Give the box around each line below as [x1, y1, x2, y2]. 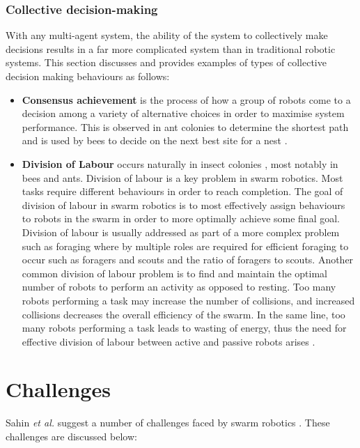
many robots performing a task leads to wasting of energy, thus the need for [22, 320, 347, 335]
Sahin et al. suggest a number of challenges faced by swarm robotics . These [6, 415, 330, 430]
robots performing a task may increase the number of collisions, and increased [22, 293, 355, 307]
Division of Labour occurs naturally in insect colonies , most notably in [22, 156, 338, 171]
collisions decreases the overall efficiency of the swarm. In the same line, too [22, 307, 345, 321]
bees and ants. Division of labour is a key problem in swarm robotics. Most [22, 170, 343, 185]
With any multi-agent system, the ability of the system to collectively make [6, 28, 328, 43]
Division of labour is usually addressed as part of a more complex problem [22, 224, 340, 239]
